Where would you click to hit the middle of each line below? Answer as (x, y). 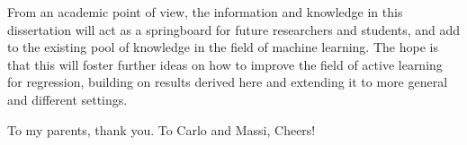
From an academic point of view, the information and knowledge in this (205, 12)
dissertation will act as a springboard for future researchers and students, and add (234, 29)
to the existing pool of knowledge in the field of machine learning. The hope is (223, 47)
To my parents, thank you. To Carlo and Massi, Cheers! (162, 129)
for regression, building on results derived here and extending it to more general (228, 82)
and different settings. (67, 99)
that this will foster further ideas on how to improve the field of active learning (225, 64)
